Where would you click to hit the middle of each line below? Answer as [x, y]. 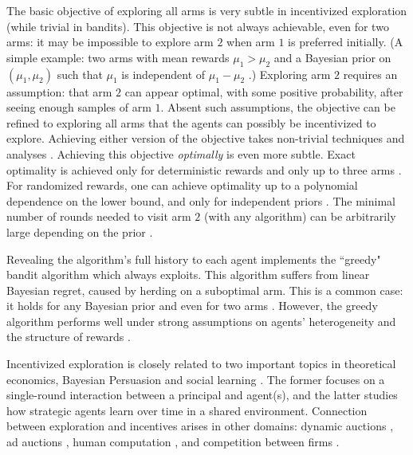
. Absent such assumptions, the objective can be [278, 107]
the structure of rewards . [69, 337]
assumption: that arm [59, 91]
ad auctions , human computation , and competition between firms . [173, 442]
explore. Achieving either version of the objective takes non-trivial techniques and [206, 138]
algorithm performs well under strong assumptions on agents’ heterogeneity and [201, 321]
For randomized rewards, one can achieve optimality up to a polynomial [182, 185]
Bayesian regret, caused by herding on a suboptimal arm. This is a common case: [205, 290]
